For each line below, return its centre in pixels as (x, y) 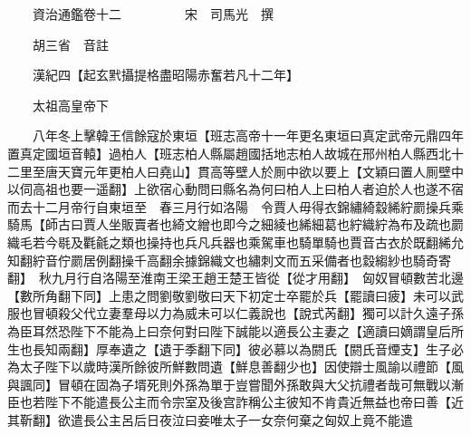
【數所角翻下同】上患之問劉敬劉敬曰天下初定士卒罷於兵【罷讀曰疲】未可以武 (235, 295)
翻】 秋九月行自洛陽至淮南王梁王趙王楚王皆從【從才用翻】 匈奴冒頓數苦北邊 (235, 278)
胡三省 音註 (70, 44)
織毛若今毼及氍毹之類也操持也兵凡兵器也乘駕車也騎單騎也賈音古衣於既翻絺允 (235, 242)
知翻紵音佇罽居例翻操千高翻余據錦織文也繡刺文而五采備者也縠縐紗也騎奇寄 (229, 260)
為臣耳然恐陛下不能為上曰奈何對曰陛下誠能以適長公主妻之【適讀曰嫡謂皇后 (229, 330)
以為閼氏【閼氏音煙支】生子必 (375, 348)
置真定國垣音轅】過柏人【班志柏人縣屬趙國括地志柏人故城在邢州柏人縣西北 (229, 153)
